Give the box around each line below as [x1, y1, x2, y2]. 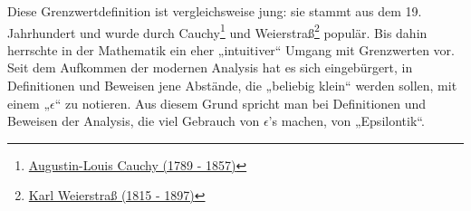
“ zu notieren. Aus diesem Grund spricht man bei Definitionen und [54, 93, 427, 112]
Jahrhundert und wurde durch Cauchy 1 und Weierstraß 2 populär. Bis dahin [7, 20, 428, 42]
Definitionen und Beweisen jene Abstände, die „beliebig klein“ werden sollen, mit [7, 76, 457, 95]
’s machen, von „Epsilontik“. [268, 111, 425, 130]
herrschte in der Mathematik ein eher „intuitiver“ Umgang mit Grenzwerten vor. [7, 40, 455, 59]
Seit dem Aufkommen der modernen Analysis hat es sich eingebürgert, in [7, 58, 413, 77]
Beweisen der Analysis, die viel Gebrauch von [7, 111, 260, 130]
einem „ [7, 93, 51, 112]
